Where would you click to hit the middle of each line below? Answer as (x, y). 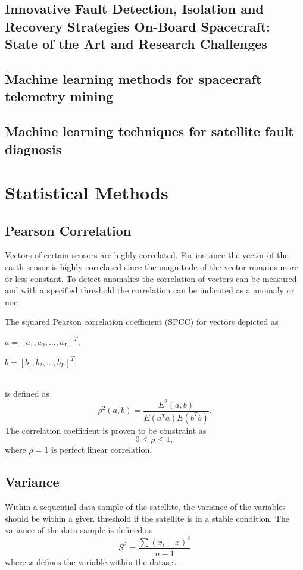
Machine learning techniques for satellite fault (149, 131)
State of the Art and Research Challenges (136, 44)
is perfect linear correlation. (102, 450)
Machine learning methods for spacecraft (133, 78)
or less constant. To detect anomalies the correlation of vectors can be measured (151, 278)
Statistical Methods (87, 192)
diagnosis (33, 148)
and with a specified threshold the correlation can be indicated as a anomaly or (150, 290)
